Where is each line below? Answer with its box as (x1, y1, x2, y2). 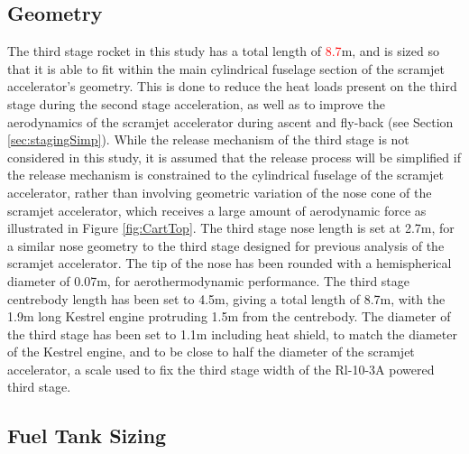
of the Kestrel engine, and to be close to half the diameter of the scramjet (7, 342, 415, 361)
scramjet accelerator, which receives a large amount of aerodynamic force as (7, 200, 427, 219)
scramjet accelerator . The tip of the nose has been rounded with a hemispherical (7, 254, 452, 273)
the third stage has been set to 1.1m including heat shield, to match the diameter (7, 324, 457, 343)
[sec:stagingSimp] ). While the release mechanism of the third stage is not (7, 130, 409, 149)
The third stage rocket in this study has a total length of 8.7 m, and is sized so (7, 42, 439, 60)
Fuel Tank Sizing (7, 422, 167, 449)
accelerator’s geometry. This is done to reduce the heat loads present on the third (7, 77, 457, 96)
